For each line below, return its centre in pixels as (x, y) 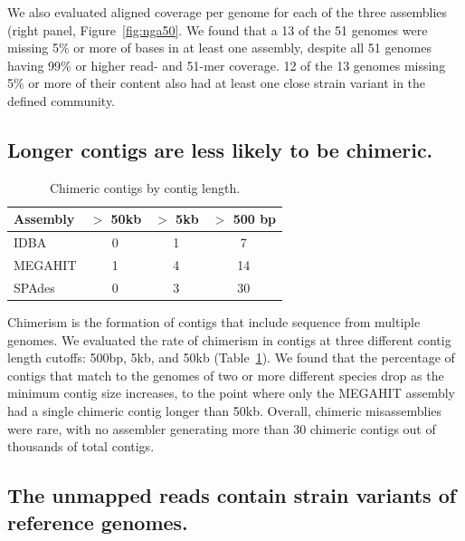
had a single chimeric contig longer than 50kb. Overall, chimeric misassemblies (225, 410)
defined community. (62, 100)
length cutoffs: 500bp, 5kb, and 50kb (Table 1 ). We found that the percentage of (231, 357)
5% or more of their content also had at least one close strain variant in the (217, 83)
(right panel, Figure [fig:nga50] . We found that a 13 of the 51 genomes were (218, 29)
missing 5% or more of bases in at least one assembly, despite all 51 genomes (219, 48)
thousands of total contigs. (81, 446)
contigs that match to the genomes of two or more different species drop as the (226, 375)
